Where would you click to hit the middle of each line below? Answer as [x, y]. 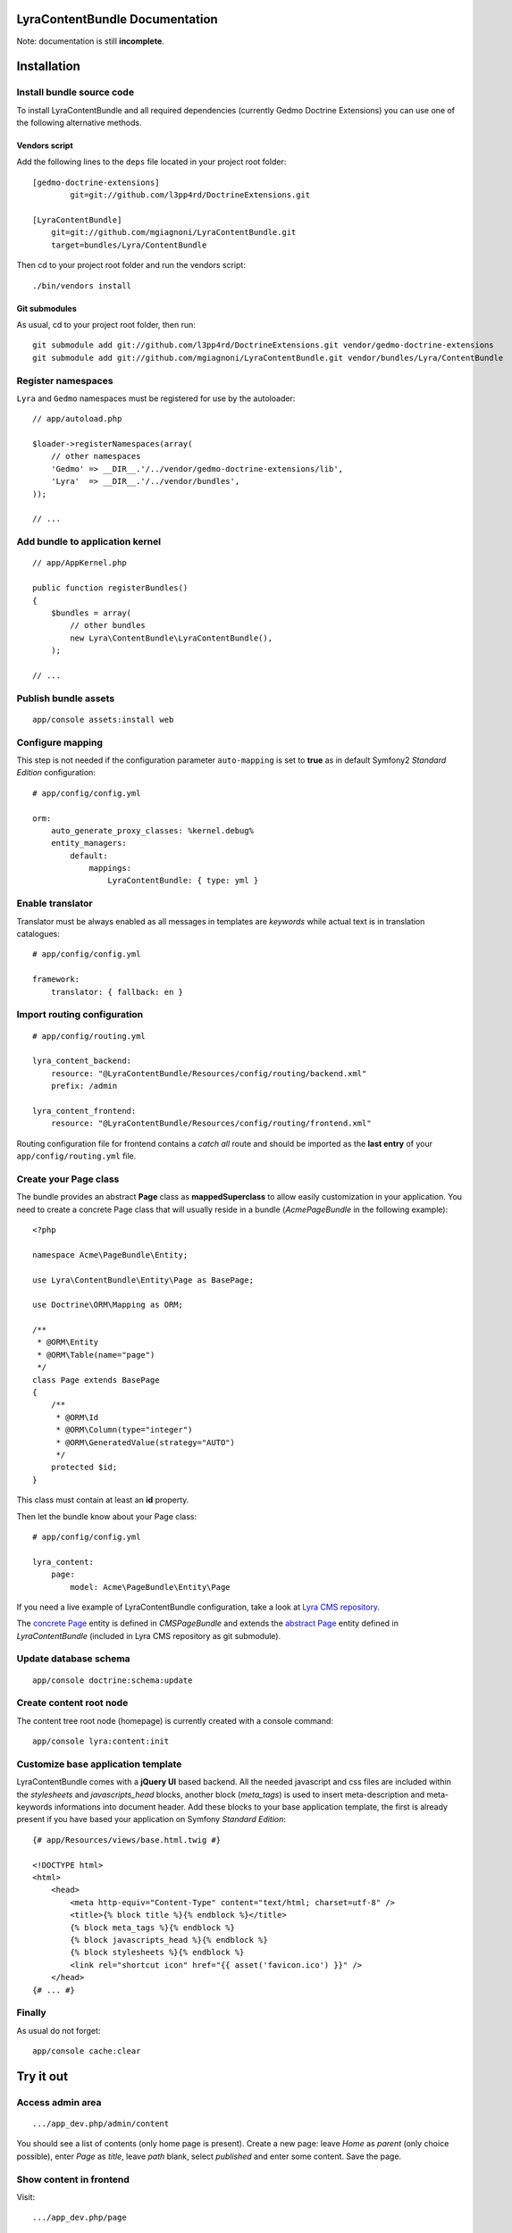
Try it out [42, 2076]
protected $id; [84, 1468]
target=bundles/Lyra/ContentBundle [129, 245]
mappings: [110, 868]
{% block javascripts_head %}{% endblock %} [169, 1940]
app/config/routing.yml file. [76, 1156]
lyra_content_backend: [82, 1061]
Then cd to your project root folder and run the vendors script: [131, 265]
